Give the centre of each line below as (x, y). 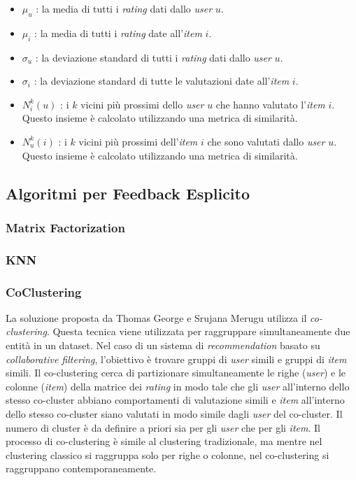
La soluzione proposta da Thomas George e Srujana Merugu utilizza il (156, 317)
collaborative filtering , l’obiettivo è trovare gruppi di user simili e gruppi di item (176, 359)
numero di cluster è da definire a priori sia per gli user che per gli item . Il (163, 427)
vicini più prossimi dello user (142, 104)
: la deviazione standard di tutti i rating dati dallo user (153, 57)
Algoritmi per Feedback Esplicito (128, 193)
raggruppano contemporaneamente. (81, 468)
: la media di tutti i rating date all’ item (118, 33)
